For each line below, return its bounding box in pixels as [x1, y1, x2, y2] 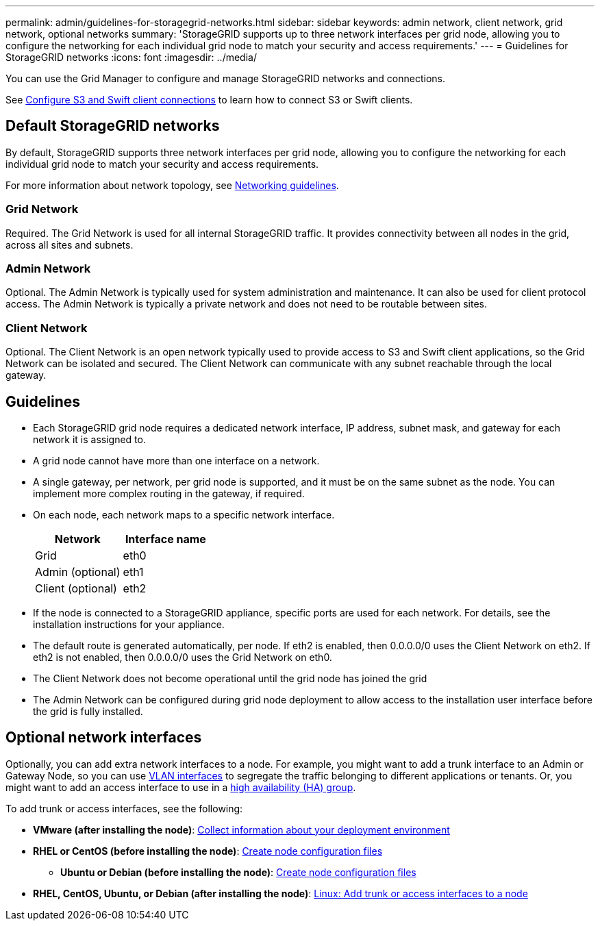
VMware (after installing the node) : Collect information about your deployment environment [33, 823, 450, 836]
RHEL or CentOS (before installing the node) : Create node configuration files [33, 844, 383, 857]
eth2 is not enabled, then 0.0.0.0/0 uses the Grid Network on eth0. [33, 651, 332, 663]
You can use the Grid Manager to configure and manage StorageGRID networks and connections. [5, 73, 445, 84]
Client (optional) [35, 581, 117, 595]
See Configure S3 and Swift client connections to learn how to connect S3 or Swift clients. [5, 94, 413, 105]
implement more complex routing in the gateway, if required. [33, 487, 305, 499]
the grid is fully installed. [33, 705, 143, 717]
